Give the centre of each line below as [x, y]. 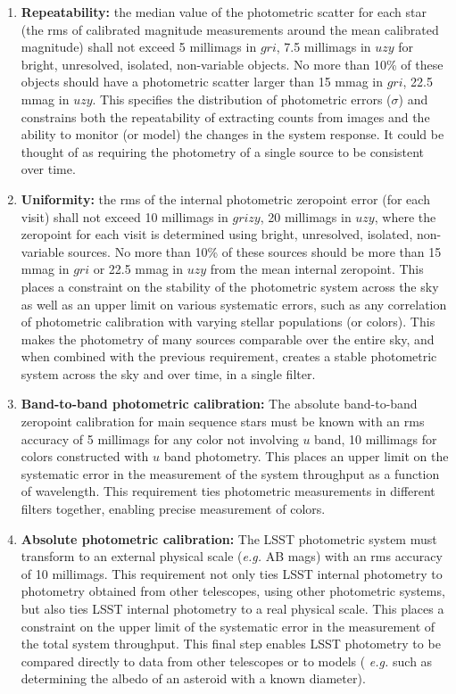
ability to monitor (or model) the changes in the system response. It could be [232, 134]
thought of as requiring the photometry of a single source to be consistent [223, 151]
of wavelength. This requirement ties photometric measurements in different [228, 491]
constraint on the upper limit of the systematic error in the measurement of [228, 626]
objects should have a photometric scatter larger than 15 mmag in [202, 82]
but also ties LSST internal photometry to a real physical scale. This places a [232, 608]
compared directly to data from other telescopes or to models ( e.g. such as [227, 661]
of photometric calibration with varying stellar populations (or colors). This [228, 322]
